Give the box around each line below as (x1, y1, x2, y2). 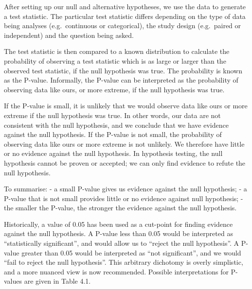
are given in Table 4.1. (24, 276, 91, 286)
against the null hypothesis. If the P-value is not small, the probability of (4, 129, 222, 139)
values (4, 276, 22, 286)
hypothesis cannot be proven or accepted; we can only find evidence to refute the (4, 157, 246, 168)
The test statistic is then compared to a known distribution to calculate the (4, 46, 230, 56)
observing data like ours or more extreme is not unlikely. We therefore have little (4, 138, 245, 149)
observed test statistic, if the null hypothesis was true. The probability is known (4, 65, 242, 75)
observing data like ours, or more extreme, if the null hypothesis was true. (4, 84, 225, 94)
